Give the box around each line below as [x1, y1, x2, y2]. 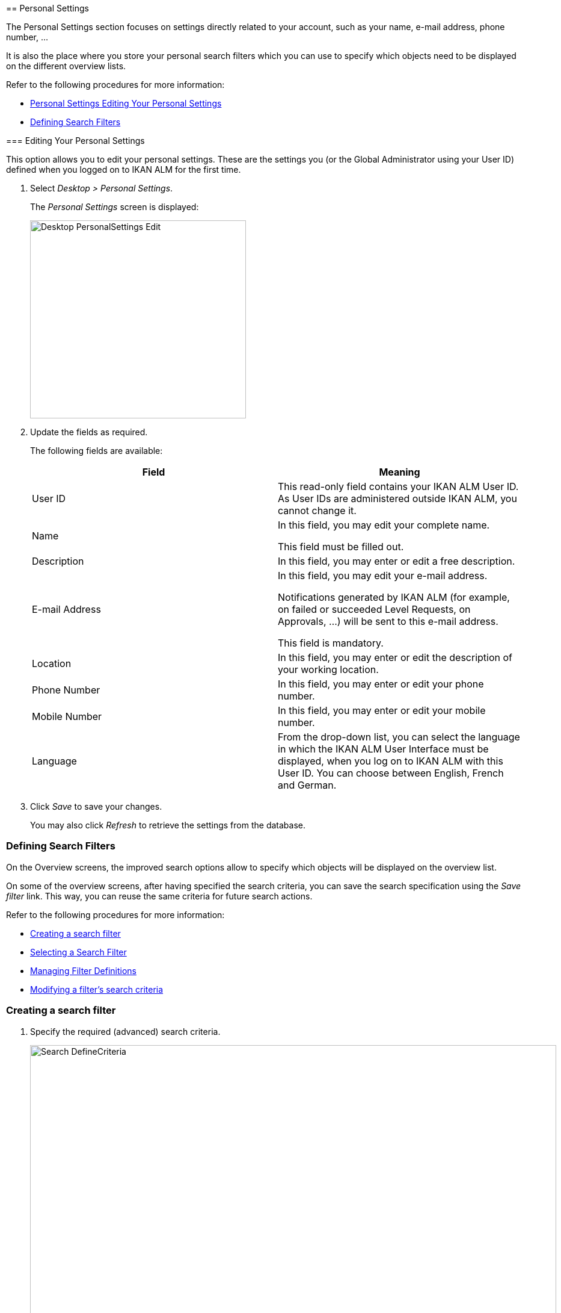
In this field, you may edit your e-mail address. [278, 570, 488, 582]
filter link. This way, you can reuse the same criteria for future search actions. [6, 890, 313, 901]
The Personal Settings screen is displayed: [30, 202, 199, 212]
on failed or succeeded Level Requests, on [278, 603, 471, 615]
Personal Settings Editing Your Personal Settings [30, 98, 222, 108]
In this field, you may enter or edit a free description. [278, 555, 515, 567]
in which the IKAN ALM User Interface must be [278, 743, 489, 755]
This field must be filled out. [278, 541, 404, 553]
